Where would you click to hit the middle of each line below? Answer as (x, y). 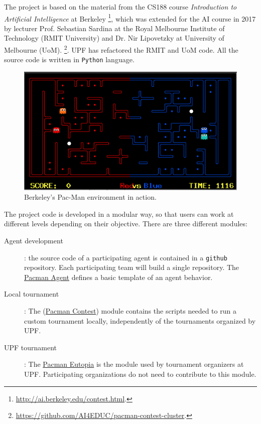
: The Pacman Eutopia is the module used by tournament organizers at (134, 364)
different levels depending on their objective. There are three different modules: (126, 224)
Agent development (34, 240)
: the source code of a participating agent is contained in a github (126, 257)
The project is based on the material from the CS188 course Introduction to (120, 7)
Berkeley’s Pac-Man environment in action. (90, 197)
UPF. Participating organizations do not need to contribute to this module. (140, 374)
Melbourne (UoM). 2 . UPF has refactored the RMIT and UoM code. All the (121, 49)
